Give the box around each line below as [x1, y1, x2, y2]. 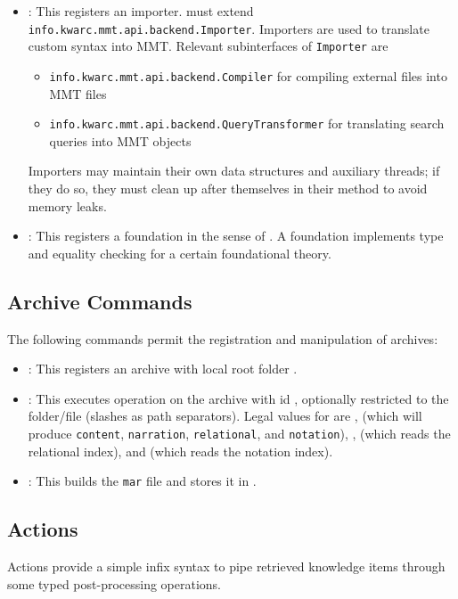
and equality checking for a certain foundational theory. [28, 243, 331, 262]
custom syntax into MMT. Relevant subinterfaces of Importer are [28, 37, 388, 55]
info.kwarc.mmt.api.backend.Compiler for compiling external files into [49, 66, 447, 85]
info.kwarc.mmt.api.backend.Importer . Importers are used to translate [28, 19, 429, 37]
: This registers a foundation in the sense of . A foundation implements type [28, 226, 444, 245]
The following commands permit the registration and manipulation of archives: [7, 329, 438, 348]
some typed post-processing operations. [7, 574, 222, 593]
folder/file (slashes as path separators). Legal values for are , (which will [28, 406, 422, 425]
